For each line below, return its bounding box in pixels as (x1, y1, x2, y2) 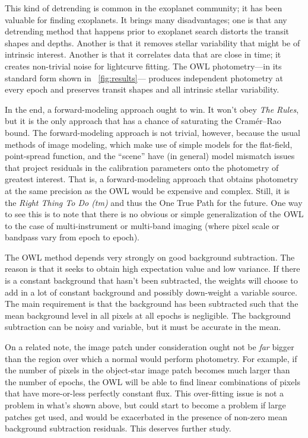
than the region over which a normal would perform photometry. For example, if (5, 352, 297, 364)
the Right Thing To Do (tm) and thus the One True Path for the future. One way (5, 196, 303, 208)
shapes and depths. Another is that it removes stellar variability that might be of (5, 36, 300, 49)
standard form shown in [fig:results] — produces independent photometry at (5, 71, 283, 84)
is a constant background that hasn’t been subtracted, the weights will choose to (5, 274, 298, 287)
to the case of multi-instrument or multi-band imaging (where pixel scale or (5, 219, 280, 231)
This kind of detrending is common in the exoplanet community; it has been (5, 2, 282, 14)
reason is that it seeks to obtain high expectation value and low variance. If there (5, 262, 300, 275)
